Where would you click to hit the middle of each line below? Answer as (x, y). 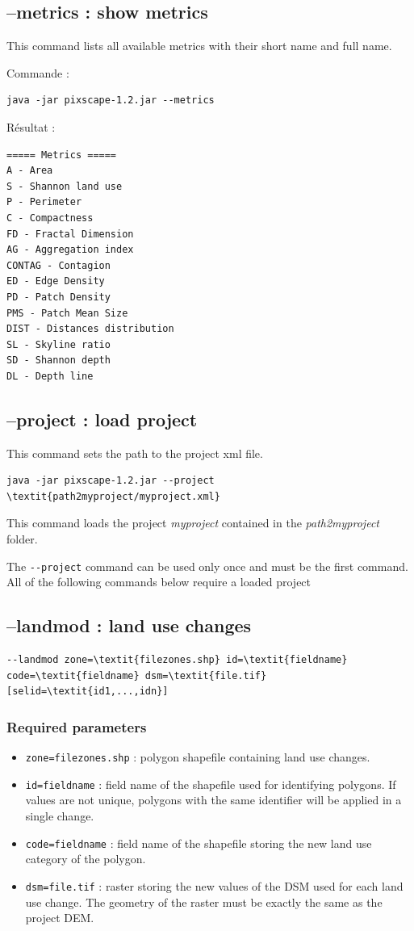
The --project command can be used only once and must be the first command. (207, 566)
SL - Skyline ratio (59, 344)
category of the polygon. (86, 859)
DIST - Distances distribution (90, 329)
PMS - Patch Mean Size (67, 313)
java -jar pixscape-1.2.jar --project (111, 481)
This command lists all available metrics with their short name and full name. (199, 46)
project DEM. (60, 918)
